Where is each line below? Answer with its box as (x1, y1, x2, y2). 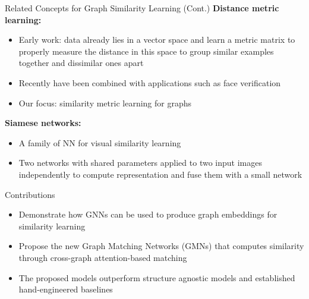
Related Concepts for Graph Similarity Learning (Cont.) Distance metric (5, 2, 279, 14)
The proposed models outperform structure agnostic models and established (18, 271, 295, 284)
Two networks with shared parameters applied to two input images (18, 156, 262, 169)
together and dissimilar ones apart (18, 56, 144, 69)
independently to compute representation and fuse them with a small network (18, 168, 302, 180)
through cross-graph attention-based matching (18, 251, 187, 263)
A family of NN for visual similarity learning (18, 136, 181, 149)
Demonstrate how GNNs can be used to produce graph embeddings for (18, 208, 278, 221)
